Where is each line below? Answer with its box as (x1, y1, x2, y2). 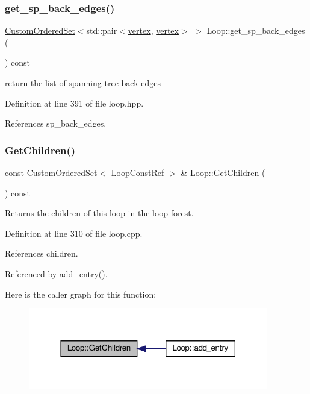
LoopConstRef (111, 166, 164, 178)
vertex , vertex (128, 24, 179, 37)
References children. (5, 247, 78, 260)
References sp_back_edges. (5, 117, 107, 130)
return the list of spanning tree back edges (5, 77, 161, 89)
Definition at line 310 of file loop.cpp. (5, 227, 143, 239)
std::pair (86, 24, 117, 37)
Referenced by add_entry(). (5, 267, 108, 280)
